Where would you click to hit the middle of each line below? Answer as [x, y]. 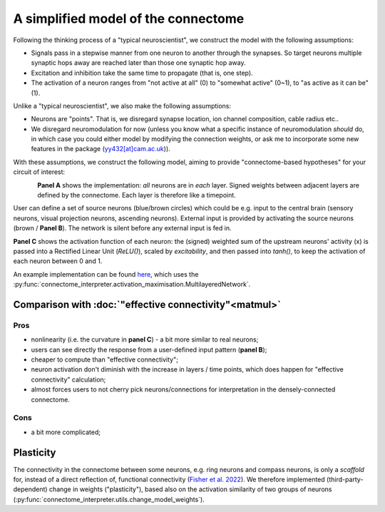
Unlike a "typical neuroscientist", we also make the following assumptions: [122, 106]
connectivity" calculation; [68, 379]
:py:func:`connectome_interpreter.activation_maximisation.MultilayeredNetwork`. [132, 285]
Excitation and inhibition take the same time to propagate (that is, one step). [142, 73]
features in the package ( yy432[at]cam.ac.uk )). [101, 149]
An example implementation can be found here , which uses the [106, 274]
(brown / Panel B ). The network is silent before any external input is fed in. [122, 228]
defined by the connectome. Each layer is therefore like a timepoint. [137, 195]
